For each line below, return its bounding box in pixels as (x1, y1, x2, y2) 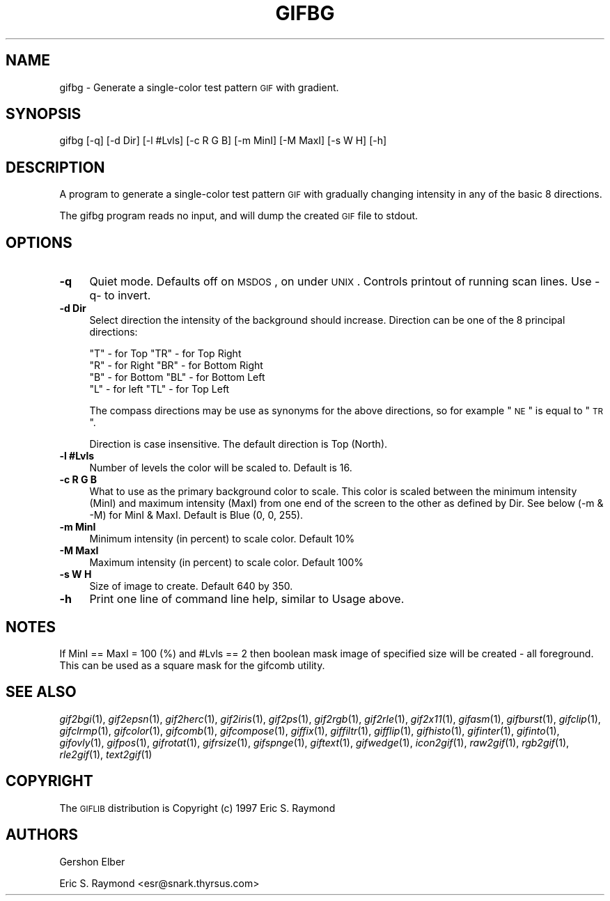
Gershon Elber (59, 855, 125, 868)
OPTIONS (6, 233, 72, 251)
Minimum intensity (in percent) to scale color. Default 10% (89, 533, 355, 545)
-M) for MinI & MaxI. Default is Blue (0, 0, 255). (89, 509, 304, 522)
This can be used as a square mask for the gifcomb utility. (59, 659, 325, 671)
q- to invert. (89, 288, 151, 303)
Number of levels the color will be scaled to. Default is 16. (89, 462, 352, 474)
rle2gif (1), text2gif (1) (59, 748, 152, 760)
